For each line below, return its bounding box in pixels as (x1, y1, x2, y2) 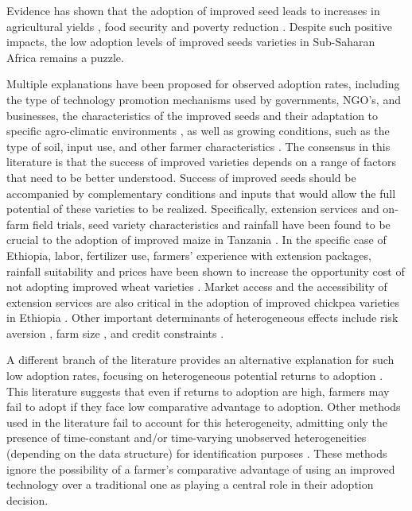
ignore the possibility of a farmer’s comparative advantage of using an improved (6, 460, 395, 477)
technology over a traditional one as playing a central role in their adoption (6, 476, 374, 493)
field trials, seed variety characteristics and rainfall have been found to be (33, 215, 391, 232)
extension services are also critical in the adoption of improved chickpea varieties (6, 293, 400, 310)
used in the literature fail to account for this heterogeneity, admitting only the (6, 413, 388, 430)
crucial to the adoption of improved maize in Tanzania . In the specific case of (6, 231, 387, 248)
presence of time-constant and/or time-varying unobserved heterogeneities (6, 429, 367, 446)
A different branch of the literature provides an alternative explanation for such (6, 351, 395, 368)
